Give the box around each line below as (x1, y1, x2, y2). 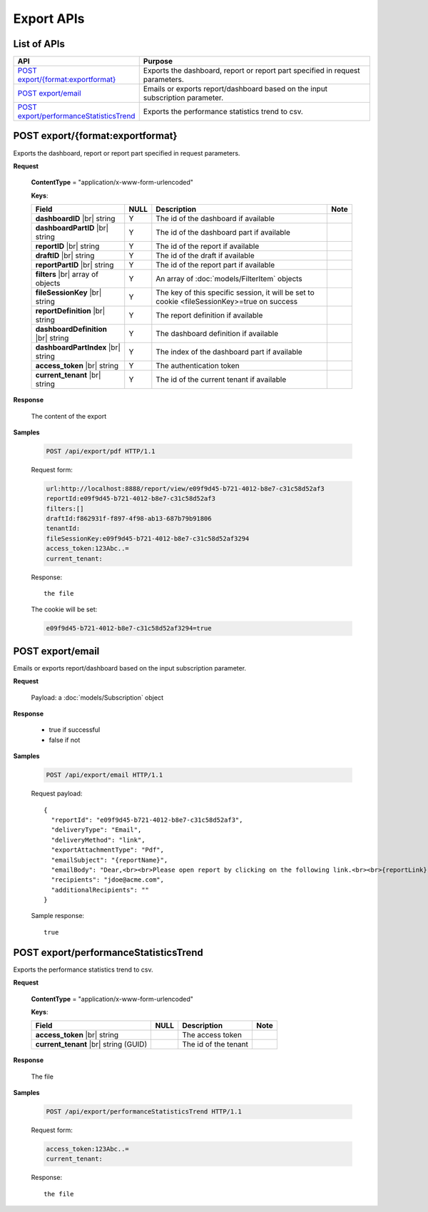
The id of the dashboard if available (156, 214, 275, 224)
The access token (182, 1030, 243, 1040)
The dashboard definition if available (156, 329, 279, 339)
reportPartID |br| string (35, 260, 114, 270)
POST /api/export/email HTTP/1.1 (46, 771, 163, 779)
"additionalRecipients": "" (51, 885, 150, 894)
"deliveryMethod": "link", (51, 835, 146, 844)
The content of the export (31, 412, 107, 420)
